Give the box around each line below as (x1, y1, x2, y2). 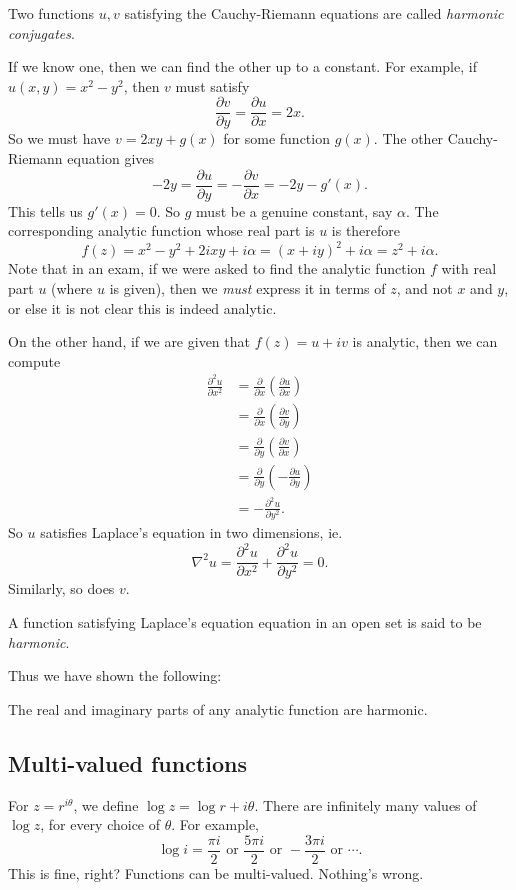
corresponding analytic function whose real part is (8, 220, 315, 241)
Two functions (8, 3, 95, 23)
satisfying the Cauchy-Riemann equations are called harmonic (124, 3, 504, 23)
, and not (396, 277, 453, 298)
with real (441, 258, 497, 279)
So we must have (8, 128, 111, 149)
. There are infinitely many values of (254, 794, 477, 815)
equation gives (67, 148, 155, 169)
